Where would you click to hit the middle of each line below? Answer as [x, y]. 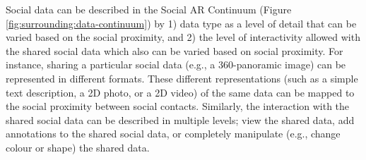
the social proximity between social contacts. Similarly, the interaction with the [178, 106]
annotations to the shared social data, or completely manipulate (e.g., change [173, 134]
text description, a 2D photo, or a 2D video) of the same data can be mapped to [180, 92]
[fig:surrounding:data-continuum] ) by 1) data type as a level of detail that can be [181, 23]
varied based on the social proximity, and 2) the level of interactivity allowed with [183, 37]
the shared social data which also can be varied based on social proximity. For [175, 50]
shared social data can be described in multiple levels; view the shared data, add [180, 119]
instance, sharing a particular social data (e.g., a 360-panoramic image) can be [176, 64]
